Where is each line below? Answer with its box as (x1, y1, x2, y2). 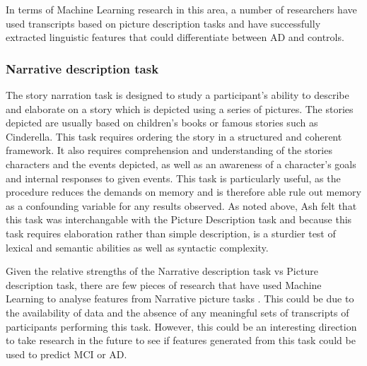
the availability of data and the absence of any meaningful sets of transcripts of (6, 305, 349, 319)
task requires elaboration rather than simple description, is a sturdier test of (6, 225, 336, 240)
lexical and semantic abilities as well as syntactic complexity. (6, 240, 269, 254)
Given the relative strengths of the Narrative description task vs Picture (6, 264, 318, 278)
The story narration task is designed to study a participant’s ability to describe (6, 88, 349, 102)
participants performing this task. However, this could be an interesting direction (6, 319, 357, 333)
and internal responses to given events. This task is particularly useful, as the (6, 170, 341, 185)
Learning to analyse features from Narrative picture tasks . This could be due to (6, 291, 354, 306)
